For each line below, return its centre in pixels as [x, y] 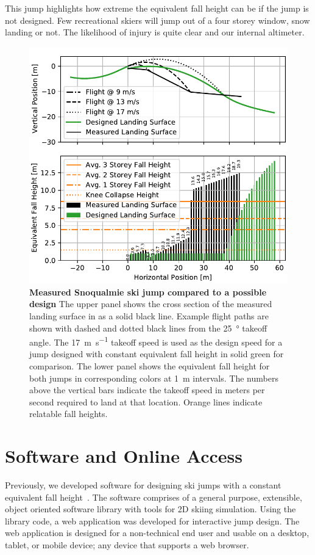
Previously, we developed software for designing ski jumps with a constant [143, 485]
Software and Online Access [124, 456]
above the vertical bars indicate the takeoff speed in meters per [147, 390]
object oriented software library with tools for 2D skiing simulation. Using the [150, 509]
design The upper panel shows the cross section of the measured [151, 304]
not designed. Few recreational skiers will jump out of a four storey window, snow [157, 20]
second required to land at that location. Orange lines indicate [146, 401]
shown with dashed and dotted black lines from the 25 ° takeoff [148, 328]
